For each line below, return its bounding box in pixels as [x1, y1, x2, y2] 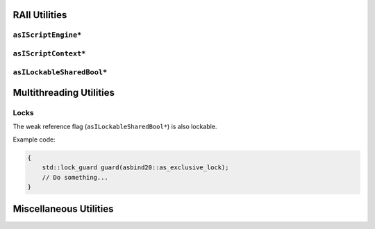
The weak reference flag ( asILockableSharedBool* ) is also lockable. [12, 122, 217, 131]
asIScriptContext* [12, 49, 86, 58]
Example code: [12, 135, 56, 144]
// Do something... [42, 173, 109, 181]
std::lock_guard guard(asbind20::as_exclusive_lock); [42, 164, 229, 171]
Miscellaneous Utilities [12, 203, 114, 215]
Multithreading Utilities [12, 87, 115, 99]
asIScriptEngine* [12, 31, 82, 40]
